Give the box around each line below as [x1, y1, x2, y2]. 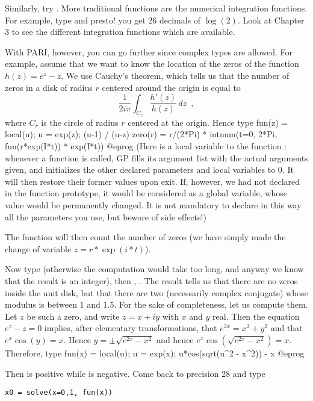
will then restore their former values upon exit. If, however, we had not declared [5, 175, 300, 187]
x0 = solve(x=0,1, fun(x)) [5, 388, 113, 397]
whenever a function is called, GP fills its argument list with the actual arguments [5, 151, 308, 164]
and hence [156, 333, 194, 346]
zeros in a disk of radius [5, 81, 93, 93]
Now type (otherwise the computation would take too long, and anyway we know [5, 263, 304, 275]
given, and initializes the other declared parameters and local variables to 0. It [5, 163, 294, 176]
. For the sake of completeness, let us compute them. [114, 298, 308, 311]
